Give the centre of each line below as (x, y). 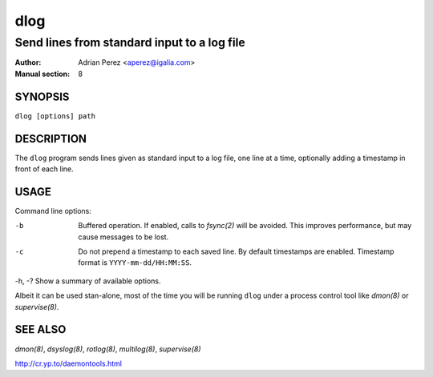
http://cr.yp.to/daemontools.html (69, 363)
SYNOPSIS (42, 96)
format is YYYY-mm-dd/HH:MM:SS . (135, 263)
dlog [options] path (55, 116)
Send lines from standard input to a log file (130, 42)
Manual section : (42, 74)
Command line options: (53, 211)
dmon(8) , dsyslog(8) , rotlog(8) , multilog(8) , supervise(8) (108, 349)
